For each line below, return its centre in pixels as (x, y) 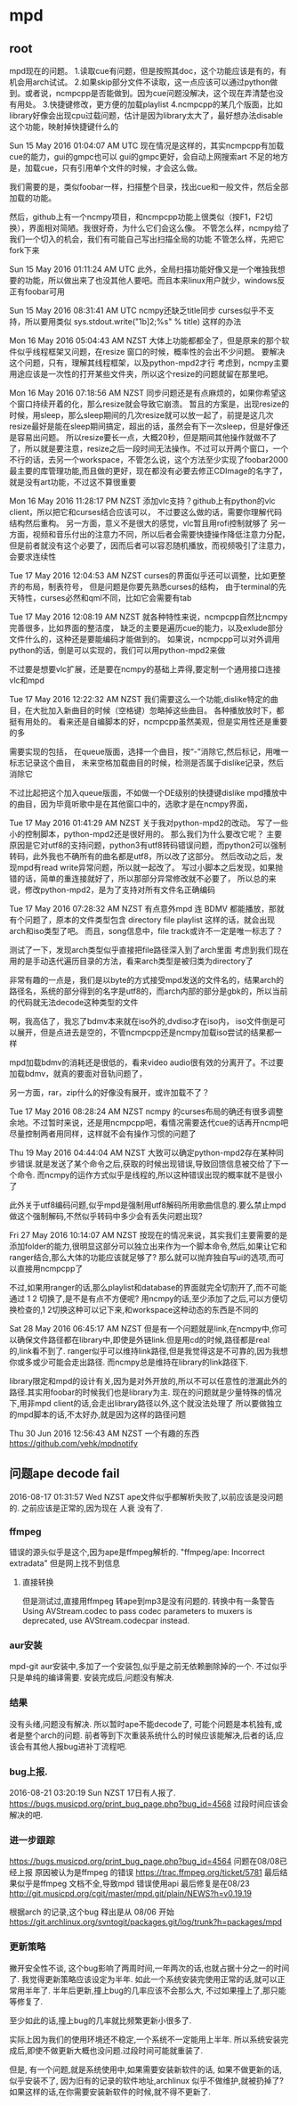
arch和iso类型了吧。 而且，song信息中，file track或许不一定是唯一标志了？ (146, 931)
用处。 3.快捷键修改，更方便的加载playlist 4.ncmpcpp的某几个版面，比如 (149, 104)
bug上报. (29, 1772)
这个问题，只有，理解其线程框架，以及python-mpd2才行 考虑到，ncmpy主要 (149, 363)
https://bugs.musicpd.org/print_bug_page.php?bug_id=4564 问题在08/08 (145, 1861)
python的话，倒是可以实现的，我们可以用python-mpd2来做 (117, 650)
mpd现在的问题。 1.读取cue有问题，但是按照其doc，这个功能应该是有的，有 (148, 71)
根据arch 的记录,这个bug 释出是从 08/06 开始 (92, 1912)
